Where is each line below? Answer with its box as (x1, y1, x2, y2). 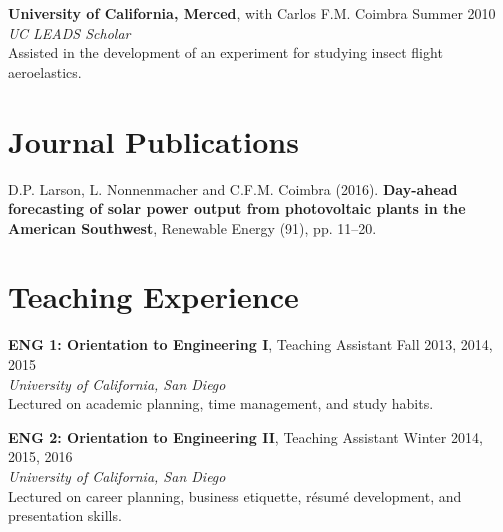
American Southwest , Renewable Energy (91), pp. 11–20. (8, 217, 377, 238)
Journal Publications (8, 120, 299, 161)
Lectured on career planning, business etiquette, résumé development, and (8, 485, 462, 506)
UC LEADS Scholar (8, 22, 131, 43)
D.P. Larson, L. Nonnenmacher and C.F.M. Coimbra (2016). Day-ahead (8, 178, 458, 199)
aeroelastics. (8, 61, 82, 82)
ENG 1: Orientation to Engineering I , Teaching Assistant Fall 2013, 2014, (8, 334, 493, 355)
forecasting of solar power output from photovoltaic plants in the (8, 198, 466, 219)
